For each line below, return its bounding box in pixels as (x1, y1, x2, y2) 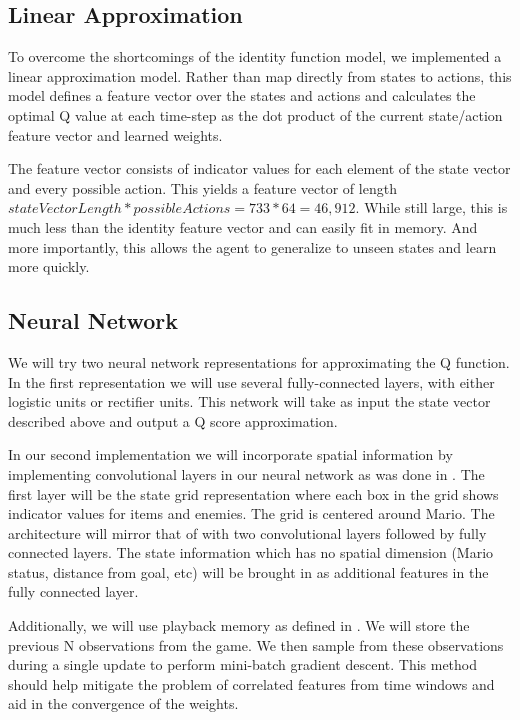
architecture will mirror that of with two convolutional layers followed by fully (8, 522, 487, 543)
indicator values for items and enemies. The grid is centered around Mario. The (8, 503, 495, 524)
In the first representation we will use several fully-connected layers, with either (8, 371, 495, 392)
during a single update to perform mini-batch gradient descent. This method (8, 654, 478, 675)
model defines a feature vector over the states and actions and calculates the (8, 85, 476, 106)
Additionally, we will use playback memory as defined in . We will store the (8, 615, 470, 636)
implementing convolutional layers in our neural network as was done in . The (8, 463, 485, 484)
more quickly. (8, 256, 90, 277)
